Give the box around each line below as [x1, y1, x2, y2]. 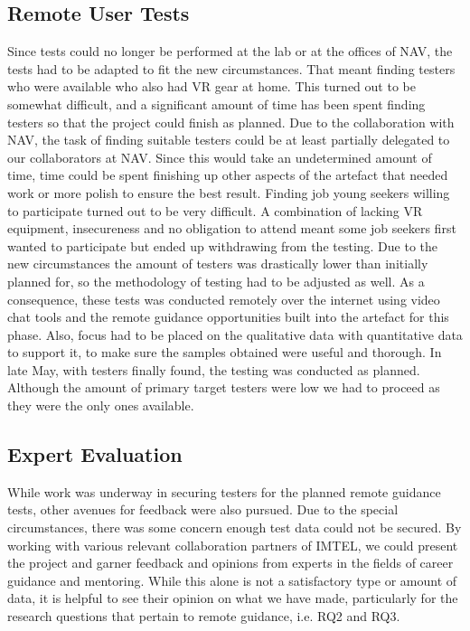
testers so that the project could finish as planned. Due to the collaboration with [7, 112, 455, 131]
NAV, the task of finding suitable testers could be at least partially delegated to [7, 130, 450, 149]
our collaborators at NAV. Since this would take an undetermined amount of [7, 147, 432, 166]
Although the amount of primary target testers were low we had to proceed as [7, 378, 440, 397]
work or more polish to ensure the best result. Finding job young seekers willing [7, 183, 450, 202]
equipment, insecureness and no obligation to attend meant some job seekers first [7, 219, 456, 238]
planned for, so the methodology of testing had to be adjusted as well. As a [7, 271, 425, 290]
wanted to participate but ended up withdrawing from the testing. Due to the [7, 236, 438, 255]
